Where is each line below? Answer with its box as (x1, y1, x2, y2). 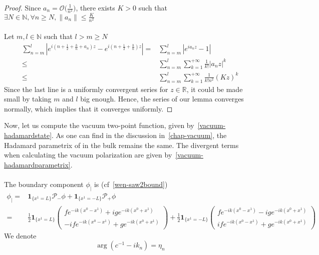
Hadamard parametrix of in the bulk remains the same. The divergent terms (4, 139, 239, 150)
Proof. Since (4, 2, 41, 12)
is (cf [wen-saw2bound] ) (94, 179, 168, 189)
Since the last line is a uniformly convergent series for (4, 83, 168, 94)
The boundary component (4, 179, 84, 189)
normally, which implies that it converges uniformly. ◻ (4, 103, 173, 113)
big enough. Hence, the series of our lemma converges (80, 93, 244, 104)
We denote (4, 230, 37, 240)
